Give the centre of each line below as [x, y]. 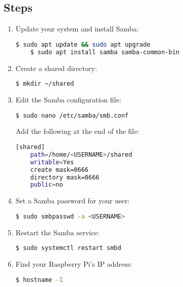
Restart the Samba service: [57, 232]
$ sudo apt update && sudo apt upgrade [83, 44]
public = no [47, 185]
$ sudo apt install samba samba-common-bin [105, 52]
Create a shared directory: [56, 68]
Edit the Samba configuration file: [68, 100]
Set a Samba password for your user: [72, 201]
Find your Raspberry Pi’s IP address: [74, 264]
